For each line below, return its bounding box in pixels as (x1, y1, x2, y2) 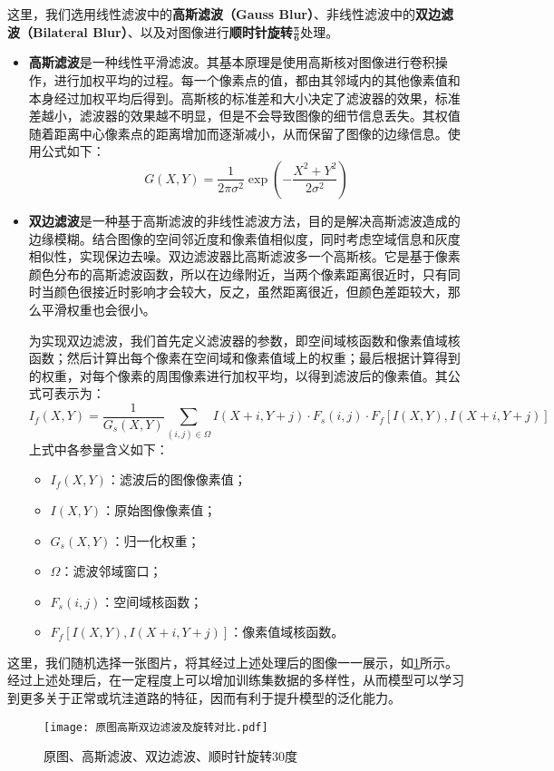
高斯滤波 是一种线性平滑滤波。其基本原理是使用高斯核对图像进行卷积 (28, 53, 435, 72)
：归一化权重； (111, 531, 200, 550)
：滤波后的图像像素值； (106, 470, 247, 489)
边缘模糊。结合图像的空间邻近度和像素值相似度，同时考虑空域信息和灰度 (28, 229, 461, 248)
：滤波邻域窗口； (60, 561, 162, 581)
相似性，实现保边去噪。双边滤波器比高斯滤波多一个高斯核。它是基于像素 (28, 247, 461, 266)
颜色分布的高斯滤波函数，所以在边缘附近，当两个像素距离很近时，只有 (28, 264, 448, 283)
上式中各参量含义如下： (28, 439, 169, 458)
